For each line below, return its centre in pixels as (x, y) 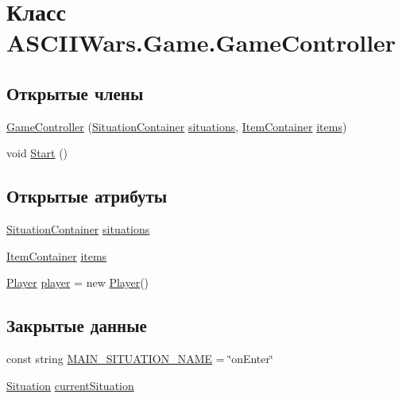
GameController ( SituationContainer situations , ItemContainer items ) (177, 126)
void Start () (37, 153)
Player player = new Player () (78, 282)
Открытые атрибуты (87, 196)
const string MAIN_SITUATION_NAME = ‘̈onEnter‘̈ (140, 359)
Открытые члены (75, 93)
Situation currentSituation (70, 385)
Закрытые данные (77, 325)
